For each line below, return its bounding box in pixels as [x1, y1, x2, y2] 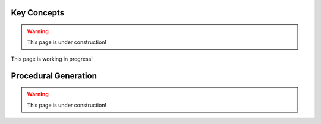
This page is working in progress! [11, 55, 93, 62]
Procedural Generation [11, 71, 97, 81]
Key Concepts [11, 8, 65, 18]
